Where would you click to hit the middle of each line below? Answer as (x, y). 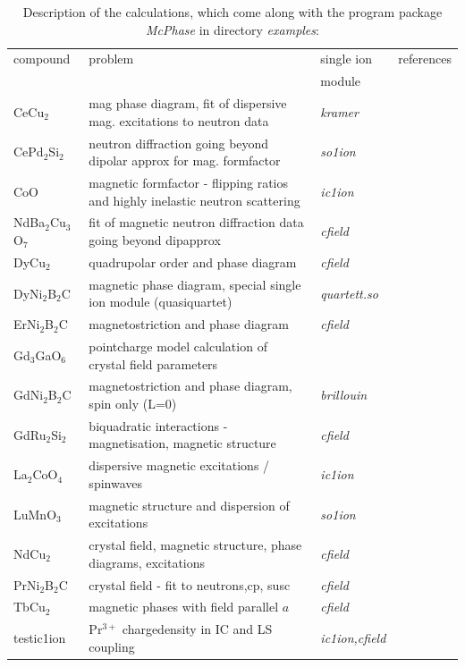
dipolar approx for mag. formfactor (185, 160)
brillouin (344, 395)
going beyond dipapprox (155, 240)
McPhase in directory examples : (232, 29)
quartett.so (349, 293)
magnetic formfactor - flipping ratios (189, 182)
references (425, 59)
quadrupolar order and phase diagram (193, 262)
